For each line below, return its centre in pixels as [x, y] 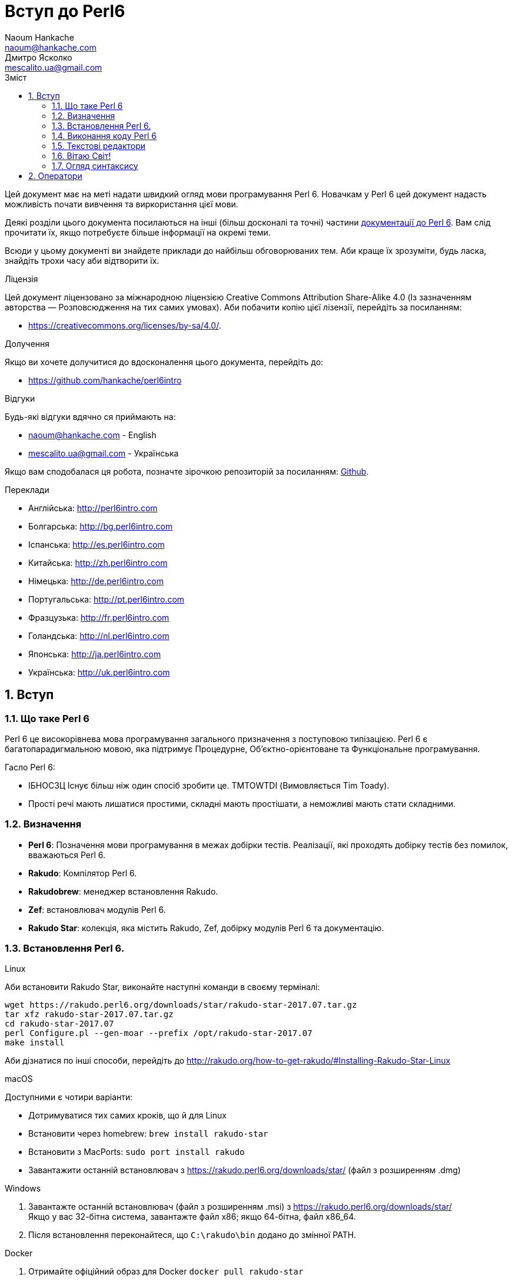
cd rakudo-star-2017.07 [59, 1024]
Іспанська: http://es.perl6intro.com [97, 544]
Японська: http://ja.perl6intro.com [95, 654]
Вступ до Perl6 [65, 11]
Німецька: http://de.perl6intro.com [96, 581]
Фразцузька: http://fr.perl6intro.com [99, 617]
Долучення [27, 343]
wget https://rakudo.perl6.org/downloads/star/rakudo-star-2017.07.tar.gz [181, 1005]
